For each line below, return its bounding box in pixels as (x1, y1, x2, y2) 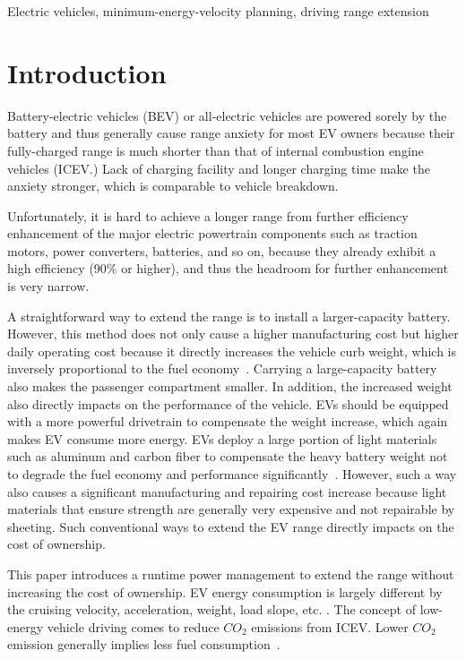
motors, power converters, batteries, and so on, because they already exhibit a (7, 241, 436, 260)
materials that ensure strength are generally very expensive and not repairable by (7, 500, 455, 518)
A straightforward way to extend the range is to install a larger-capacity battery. (7, 306, 451, 325)
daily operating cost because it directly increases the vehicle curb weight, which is (7, 341, 457, 360)
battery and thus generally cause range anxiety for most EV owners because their (7, 124, 455, 142)
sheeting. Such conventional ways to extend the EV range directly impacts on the (7, 517, 454, 535)
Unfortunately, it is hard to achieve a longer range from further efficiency (7, 206, 409, 225)
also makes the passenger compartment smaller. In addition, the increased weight (7, 377, 453, 396)
